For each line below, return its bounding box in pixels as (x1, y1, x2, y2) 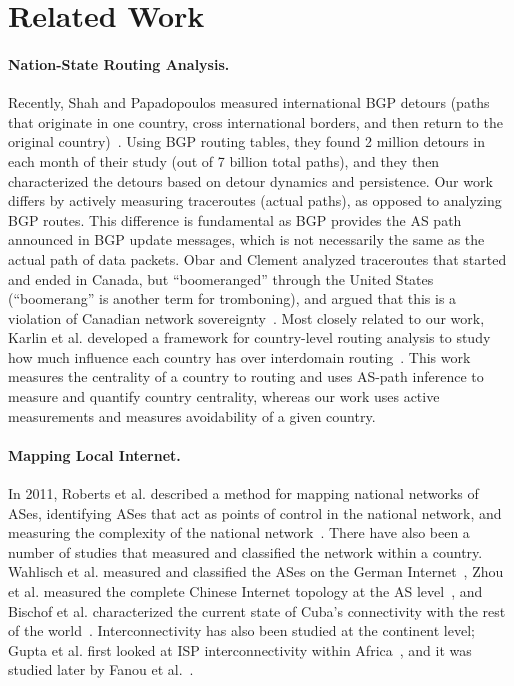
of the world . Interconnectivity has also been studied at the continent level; (8, 620, 475, 641)
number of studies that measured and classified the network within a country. (8, 541, 483, 562)
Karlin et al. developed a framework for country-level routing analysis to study (8, 327, 491, 348)
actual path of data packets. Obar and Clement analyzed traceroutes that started (8, 248, 507, 269)
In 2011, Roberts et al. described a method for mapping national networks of (8, 483, 479, 504)
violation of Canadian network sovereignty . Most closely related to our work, (8, 307, 485, 328)
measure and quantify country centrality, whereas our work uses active (8, 386, 440, 407)
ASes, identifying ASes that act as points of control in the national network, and (8, 502, 502, 523)
